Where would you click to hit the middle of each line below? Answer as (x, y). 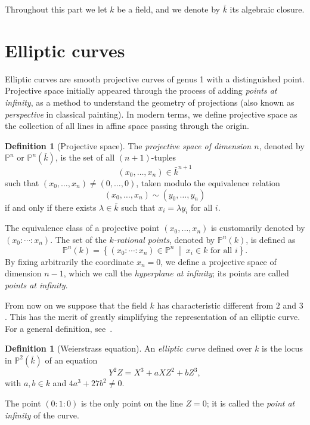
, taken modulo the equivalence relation (208, 183)
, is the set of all (85, 157)
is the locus (283, 348)
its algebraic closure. (267, 9)
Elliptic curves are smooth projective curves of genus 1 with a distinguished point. (155, 78)
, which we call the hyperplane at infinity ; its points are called (176, 273)
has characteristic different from (215, 305)
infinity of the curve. (42, 415)
